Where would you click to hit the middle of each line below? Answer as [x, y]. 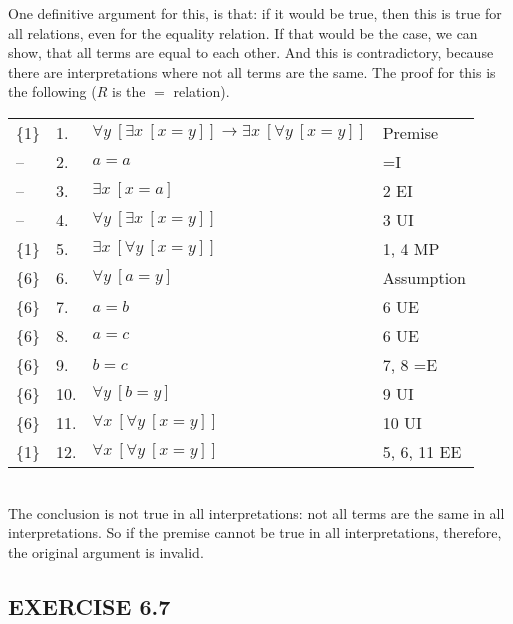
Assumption [424, 277]
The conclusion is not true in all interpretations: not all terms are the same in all [256, 512]
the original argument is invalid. [106, 551]
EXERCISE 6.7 [89, 605]
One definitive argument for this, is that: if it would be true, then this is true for [255, 13]
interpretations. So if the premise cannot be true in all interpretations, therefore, [255, 532]
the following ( [52, 91]
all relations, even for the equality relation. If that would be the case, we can [243, 32]
